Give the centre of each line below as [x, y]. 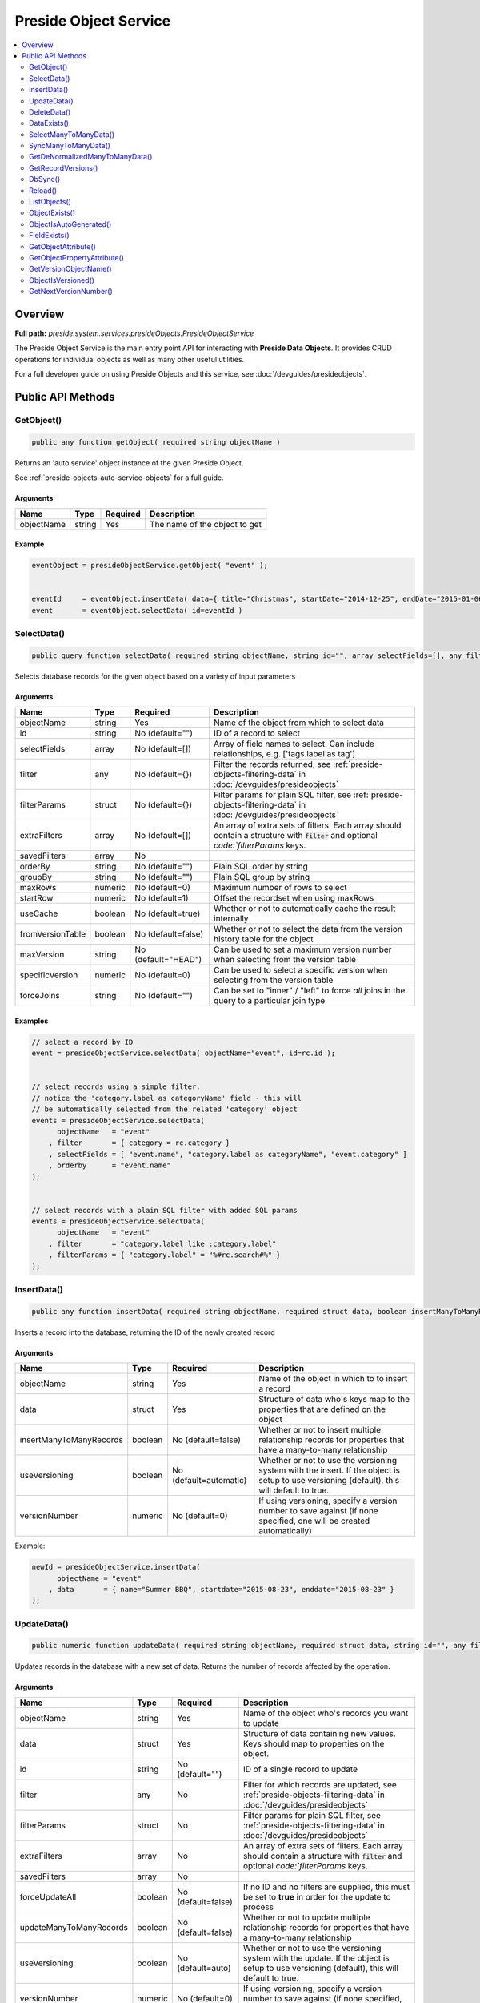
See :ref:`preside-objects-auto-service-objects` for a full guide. [119, 478]
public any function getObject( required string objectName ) [156, 442]
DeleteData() [50, 111]
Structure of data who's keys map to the [334, 1400]
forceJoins [40, 996]
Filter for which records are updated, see [320, 1784]
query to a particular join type [269, 1001]
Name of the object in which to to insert [333, 1379]
